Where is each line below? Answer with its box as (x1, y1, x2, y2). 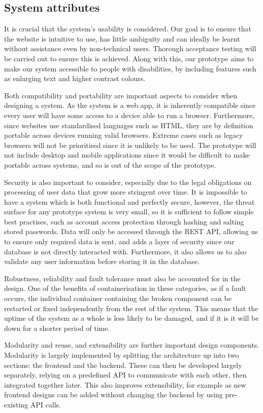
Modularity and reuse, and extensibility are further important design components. (4, 340, 259, 350)
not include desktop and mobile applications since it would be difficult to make (4, 149, 250, 160)
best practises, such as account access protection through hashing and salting (4, 216, 244, 227)
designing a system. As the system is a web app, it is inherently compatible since (4, 100, 256, 110)
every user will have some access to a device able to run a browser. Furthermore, (4, 109, 255, 120)
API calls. (30, 399, 61, 409)
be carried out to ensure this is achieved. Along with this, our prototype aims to (4, 53, 254, 63)
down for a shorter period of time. (4, 322, 110, 333)
